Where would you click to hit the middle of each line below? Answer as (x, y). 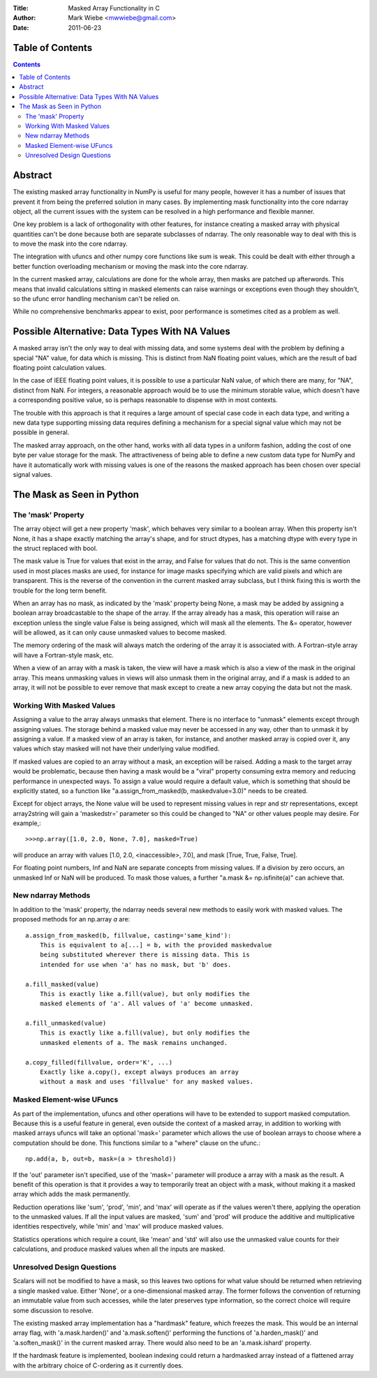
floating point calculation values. (60, 368)
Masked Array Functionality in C (114, 8)
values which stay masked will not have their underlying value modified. (116, 749)
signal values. (32, 474)
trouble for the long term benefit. (60, 591)
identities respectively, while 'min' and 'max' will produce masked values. (118, 1227)
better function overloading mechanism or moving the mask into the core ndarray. (131, 266)
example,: (27, 823)
